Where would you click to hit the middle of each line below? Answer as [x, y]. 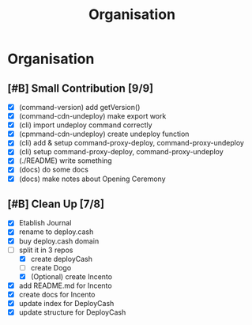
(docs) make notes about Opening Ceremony [92, 179]
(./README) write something [65, 161]
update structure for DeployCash [72, 312]
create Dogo [51, 267]
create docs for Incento [57, 294]
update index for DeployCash [66, 303]
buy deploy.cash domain [59, 241]
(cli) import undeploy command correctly [85, 125]
